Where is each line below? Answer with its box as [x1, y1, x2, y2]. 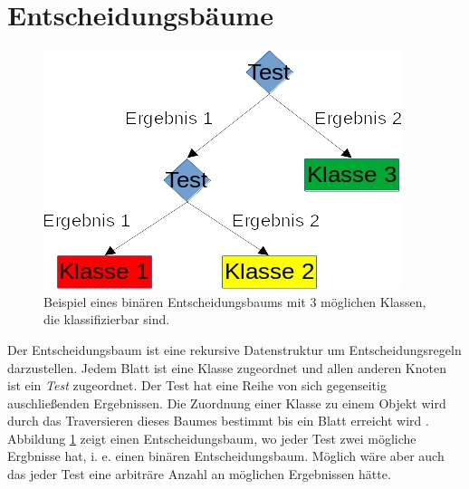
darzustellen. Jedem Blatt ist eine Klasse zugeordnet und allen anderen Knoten [7, 358, 446, 377]
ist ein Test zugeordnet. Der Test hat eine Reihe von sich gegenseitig [7, 376, 387, 395]
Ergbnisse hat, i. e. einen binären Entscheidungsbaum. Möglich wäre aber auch [7, 446, 445, 465]
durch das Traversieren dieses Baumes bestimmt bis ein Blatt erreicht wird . [7, 411, 429, 430]
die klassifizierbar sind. [43, 310, 170, 329]
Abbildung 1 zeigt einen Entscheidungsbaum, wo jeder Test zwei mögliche [7, 428, 416, 447]
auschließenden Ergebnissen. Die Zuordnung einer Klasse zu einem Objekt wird [7, 393, 446, 412]
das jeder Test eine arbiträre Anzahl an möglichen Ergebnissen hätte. [7, 465, 391, 484]
